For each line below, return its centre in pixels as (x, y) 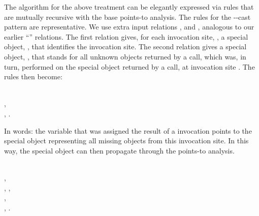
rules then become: (33, 76)
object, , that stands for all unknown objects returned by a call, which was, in (125, 56)
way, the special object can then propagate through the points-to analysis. (119, 150)
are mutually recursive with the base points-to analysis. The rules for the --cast (127, 17)
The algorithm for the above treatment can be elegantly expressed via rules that (129, 7)
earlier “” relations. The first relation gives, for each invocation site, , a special (126, 36)
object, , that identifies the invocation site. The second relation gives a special (125, 47)
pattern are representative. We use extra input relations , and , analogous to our (129, 27)
